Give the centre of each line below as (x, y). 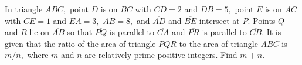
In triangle (24, 9)
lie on (39, 32)
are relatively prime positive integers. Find (161, 55)
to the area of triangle (218, 43)
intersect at (219, 20)
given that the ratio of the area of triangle (80, 43)
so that (80, 32)
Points (264, 20)
